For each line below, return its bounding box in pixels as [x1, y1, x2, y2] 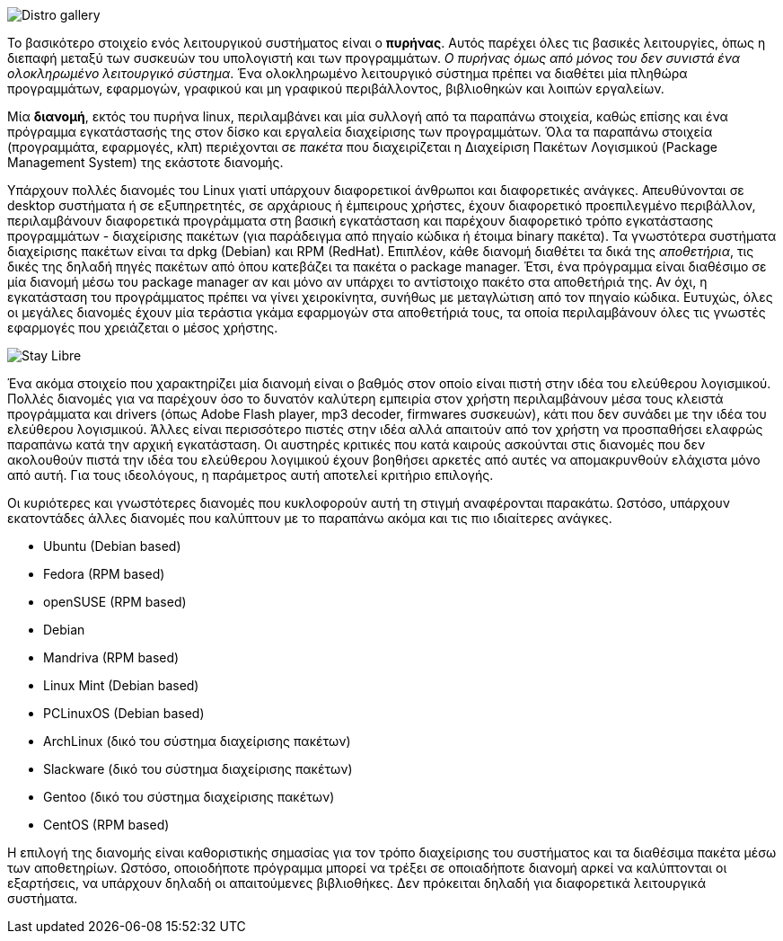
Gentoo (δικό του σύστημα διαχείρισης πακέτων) [43, 789, 335, 804]
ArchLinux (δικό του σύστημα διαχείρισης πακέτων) [43, 733, 351, 749]
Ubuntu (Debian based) [43, 538, 181, 554]
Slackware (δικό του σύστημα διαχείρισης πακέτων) [43, 761, 353, 777]
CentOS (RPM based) [43, 817, 170, 832]
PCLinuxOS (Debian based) [43, 706, 205, 721]
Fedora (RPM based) [43, 566, 165, 581]
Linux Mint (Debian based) [43, 678, 199, 693]
